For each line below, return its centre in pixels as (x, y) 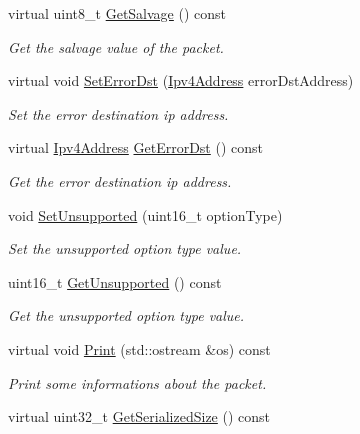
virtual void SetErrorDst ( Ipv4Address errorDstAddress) (181, 80)
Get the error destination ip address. (120, 180)
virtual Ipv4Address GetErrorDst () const (135, 147)
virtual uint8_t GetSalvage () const (117, 13)
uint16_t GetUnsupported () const (115, 281)
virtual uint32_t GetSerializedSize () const (139, 416)
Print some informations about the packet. (137, 382)
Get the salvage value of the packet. (116, 46)
